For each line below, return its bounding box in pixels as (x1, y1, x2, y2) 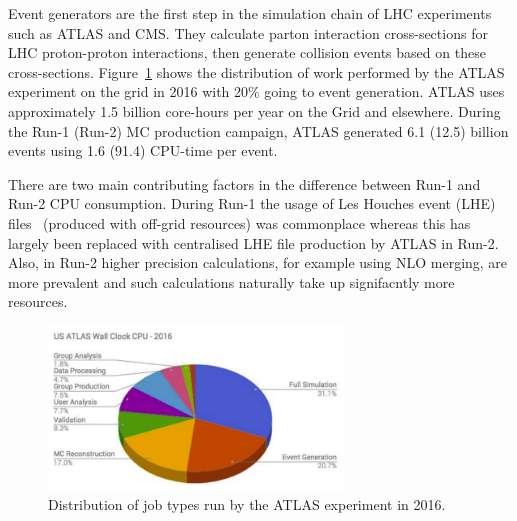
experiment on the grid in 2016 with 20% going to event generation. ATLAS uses (8, 81, 505, 102)
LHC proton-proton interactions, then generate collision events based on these (8, 42, 486, 63)
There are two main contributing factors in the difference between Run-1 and (8, 173, 481, 194)
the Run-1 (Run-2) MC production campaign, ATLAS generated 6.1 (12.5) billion (8, 120, 509, 141)
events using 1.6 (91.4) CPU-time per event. (8, 140, 278, 161)
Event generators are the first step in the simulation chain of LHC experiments (8, 3, 492, 23)
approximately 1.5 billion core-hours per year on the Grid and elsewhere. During (8, 100, 501, 121)
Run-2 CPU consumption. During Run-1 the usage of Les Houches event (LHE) (8, 193, 496, 214)
